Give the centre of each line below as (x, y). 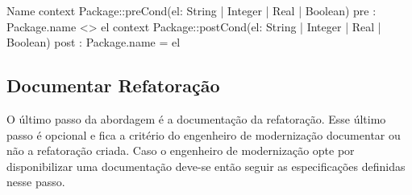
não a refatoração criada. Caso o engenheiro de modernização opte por (181, 150)
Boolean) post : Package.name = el (94, 42)
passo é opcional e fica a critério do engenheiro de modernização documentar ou (204, 134)
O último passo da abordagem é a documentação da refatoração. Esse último (196, 118)
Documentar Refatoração (113, 85)
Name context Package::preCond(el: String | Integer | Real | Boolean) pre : (191, 10)
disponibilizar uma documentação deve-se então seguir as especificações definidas (206, 166)
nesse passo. (36, 182)
